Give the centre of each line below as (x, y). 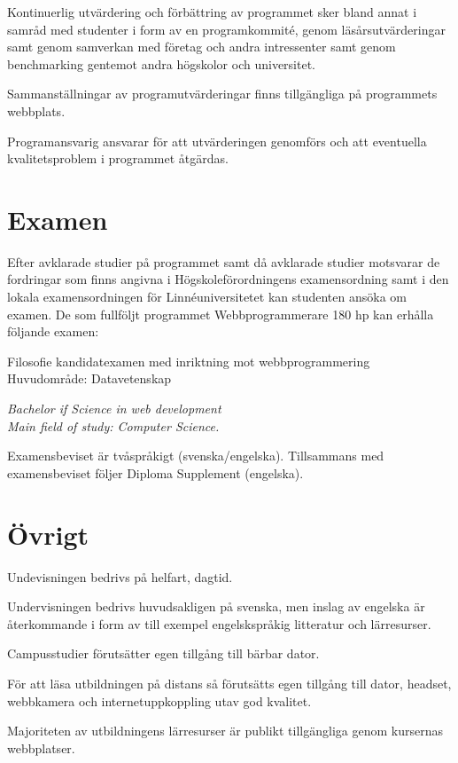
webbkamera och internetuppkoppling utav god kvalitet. (159, 700)
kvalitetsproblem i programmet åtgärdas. (118, 158)
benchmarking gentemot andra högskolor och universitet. (161, 63)
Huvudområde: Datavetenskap (89, 378)
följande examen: (53, 331)
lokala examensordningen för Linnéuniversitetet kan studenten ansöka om (207, 297)
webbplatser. (41, 747)
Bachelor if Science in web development (114, 409)
